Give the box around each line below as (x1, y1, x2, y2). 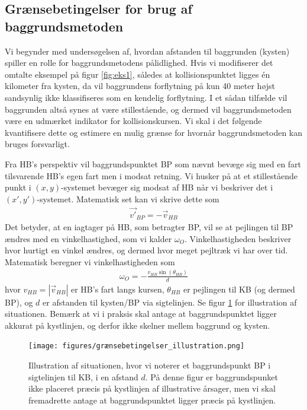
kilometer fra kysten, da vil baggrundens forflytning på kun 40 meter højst (5, 80, 276, 92)
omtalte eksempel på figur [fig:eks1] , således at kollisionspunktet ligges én (5, 68, 270, 80)
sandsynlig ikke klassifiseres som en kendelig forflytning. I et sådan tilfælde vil (5, 91, 287, 103)
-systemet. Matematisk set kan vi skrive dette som (37, 192, 219, 205)
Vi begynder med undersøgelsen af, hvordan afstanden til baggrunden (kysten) (5, 45, 290, 57)
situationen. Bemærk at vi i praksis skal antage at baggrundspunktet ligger (5, 307, 277, 320)
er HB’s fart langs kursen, (70, 282, 164, 295)
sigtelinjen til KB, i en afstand (28, 370, 138, 383)
